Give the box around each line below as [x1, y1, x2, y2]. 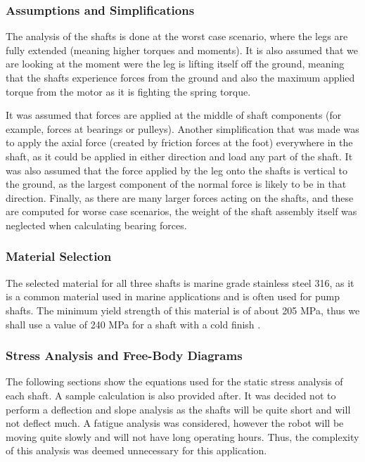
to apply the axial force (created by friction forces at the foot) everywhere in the [6, 135, 353, 150]
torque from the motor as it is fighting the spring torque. [6, 84, 251, 98]
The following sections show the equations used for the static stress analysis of [6, 374, 343, 389]
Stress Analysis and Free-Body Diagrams [6, 347, 243, 364]
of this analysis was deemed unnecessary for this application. [6, 443, 267, 458]
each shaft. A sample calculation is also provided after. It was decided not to [6, 387, 336, 402]
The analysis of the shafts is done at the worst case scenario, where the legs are [6, 29, 348, 44]
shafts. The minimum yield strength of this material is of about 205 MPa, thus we [6, 302, 360, 317]
